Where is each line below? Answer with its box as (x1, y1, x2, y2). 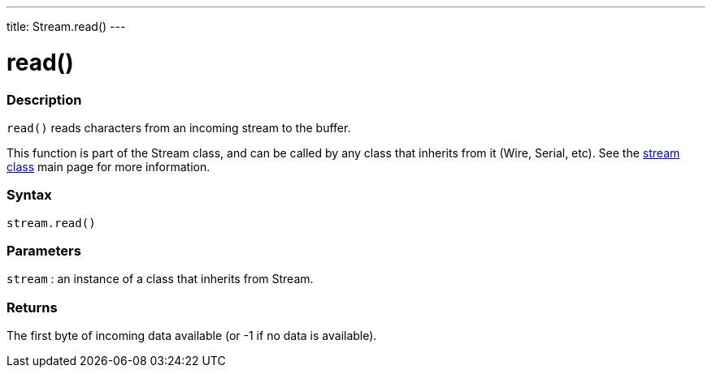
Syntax (7, 187, 52, 204)
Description (7, 91, 82, 108)
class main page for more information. (7, 159, 211, 174)
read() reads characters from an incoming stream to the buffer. (7, 120, 351, 135)
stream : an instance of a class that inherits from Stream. (7, 272, 314, 286)
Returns (7, 299, 58, 316)
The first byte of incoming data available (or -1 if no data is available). (7, 329, 377, 343)
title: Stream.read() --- (7, 19, 126, 33)
